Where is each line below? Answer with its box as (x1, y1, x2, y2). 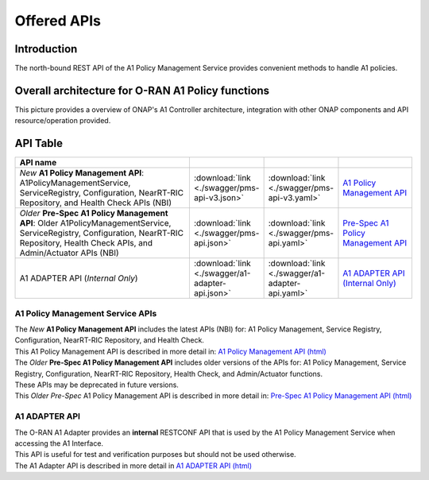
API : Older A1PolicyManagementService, (19, 218, 172, 229)
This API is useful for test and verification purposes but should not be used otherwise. (14, 450, 297, 459)
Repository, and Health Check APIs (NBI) (19, 197, 172, 208)
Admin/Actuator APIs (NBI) (19, 247, 119, 258)
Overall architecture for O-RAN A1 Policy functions (14, 83, 270, 97)
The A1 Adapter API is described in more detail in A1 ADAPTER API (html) (14, 461, 252, 470)
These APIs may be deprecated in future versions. (14, 380, 179, 389)
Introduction (14, 42, 78, 56)
